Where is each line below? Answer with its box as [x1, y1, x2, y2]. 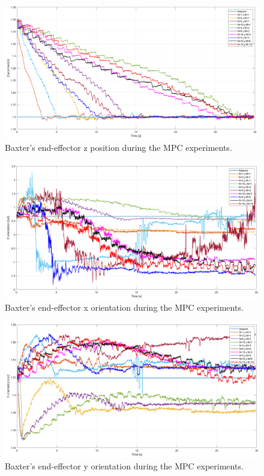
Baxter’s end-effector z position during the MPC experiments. [5, 141, 232, 153]
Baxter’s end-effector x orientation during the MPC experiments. [5, 301, 244, 313]
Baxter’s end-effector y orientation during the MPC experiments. [5, 459, 244, 472]
